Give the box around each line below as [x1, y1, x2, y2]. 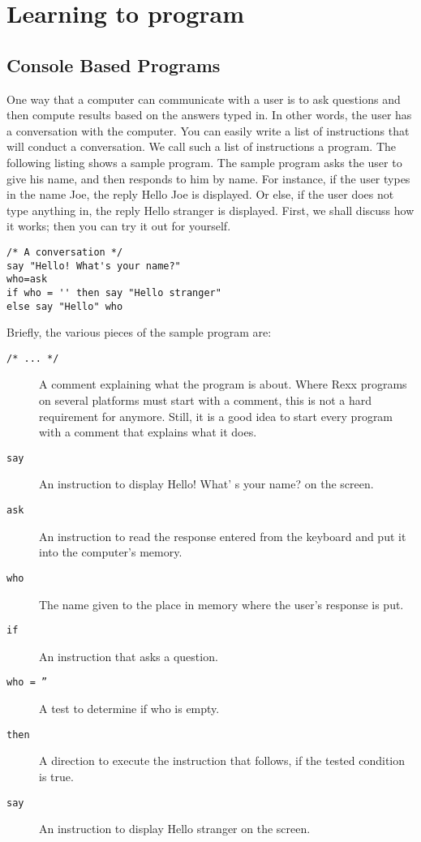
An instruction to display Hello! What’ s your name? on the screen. [39, 475, 374, 492]
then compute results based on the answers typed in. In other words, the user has [6, 106, 412, 123]
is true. [39, 767, 74, 784]
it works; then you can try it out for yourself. [6, 217, 231, 234]
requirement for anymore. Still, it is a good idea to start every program [39, 407, 393, 424]
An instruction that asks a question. [39, 647, 218, 664]
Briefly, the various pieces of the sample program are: [6, 324, 272, 341]
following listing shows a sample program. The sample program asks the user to [6, 153, 402, 170]
